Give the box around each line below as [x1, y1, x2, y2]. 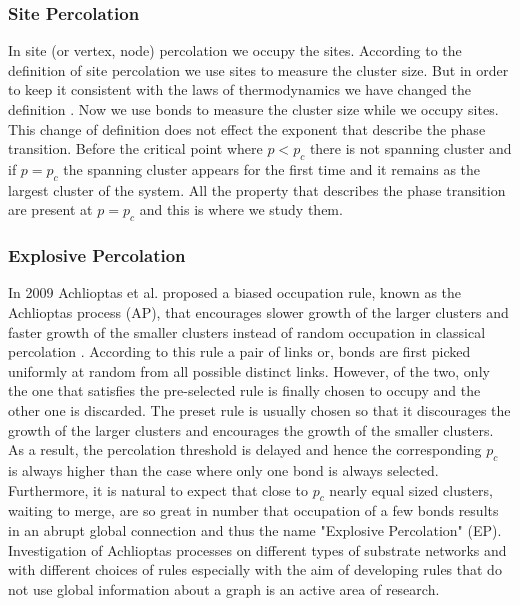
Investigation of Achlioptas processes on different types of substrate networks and [8, 539, 507, 560]
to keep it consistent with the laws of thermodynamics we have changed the [8, 79, 472, 100]
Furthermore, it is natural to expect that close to [8, 479, 308, 500]
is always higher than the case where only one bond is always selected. [8, 459, 439, 480]
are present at [8, 199, 93, 220]
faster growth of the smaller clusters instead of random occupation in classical [8, 321, 486, 342]
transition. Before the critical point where [8, 138, 263, 159]
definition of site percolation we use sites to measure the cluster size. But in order [8, 59, 509, 80]
